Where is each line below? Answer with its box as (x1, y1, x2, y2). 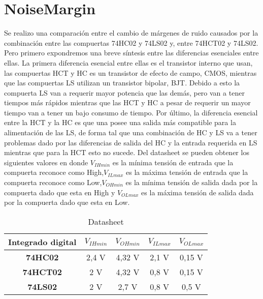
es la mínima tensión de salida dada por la (125, 177, 258, 188)
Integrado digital (8, 235, 77, 248)
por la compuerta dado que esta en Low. (4, 197, 130, 207)
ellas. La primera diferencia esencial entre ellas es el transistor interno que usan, (4, 57, 253, 68)
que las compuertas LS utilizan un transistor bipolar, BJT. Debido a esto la (4, 77, 240, 88)
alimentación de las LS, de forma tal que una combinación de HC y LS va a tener (4, 127, 257, 138)
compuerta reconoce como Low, (4, 177, 102, 188)
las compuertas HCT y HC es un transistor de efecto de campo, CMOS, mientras (4, 67, 257, 78)
